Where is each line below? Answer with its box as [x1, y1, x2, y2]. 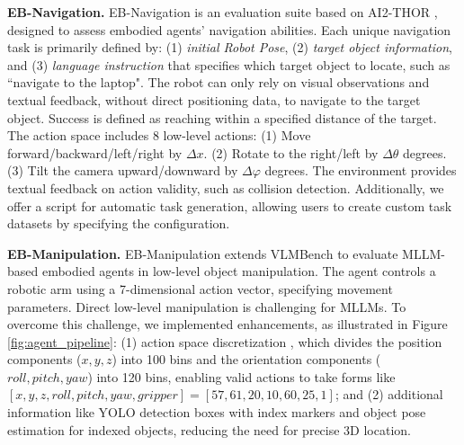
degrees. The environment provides [264, 161, 457, 180]
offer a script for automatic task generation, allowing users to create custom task [7, 196, 452, 215]
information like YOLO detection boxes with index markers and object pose [7, 403, 426, 422]
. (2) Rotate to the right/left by [203, 143, 379, 162]
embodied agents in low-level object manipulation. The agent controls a [41, 262, 436, 280]
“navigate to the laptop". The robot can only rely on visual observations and [7, 73, 430, 92]
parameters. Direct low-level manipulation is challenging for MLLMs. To [7, 297, 406, 316]
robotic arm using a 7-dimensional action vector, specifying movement [7, 279, 393, 298]
